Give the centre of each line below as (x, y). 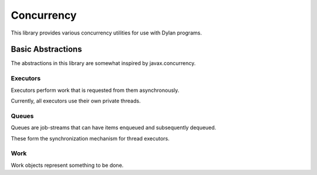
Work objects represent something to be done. (67, 165)
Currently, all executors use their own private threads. (76, 101)
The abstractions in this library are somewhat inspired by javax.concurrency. (103, 63)
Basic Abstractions (46, 49)
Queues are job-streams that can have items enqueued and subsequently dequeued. (114, 128)
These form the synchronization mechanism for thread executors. (90, 138)
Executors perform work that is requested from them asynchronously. (95, 90)
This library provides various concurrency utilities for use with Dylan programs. (106, 33)
